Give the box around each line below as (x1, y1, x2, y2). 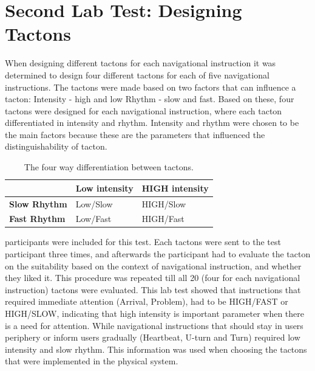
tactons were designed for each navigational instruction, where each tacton (5, 104, 282, 117)
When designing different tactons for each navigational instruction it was (5, 57, 276, 69)
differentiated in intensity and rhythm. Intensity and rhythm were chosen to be (5, 116, 299, 129)
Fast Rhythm (9, 212, 66, 225)
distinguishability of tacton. (5, 140, 107, 153)
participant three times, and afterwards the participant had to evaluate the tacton (5, 248, 311, 260)
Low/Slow (75, 197, 113, 210)
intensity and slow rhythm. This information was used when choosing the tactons (5, 342, 307, 355)
